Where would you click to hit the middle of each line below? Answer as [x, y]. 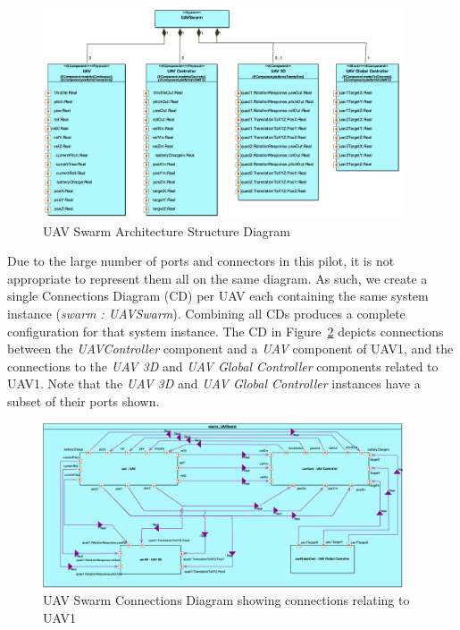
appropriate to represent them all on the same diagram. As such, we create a [217, 278]
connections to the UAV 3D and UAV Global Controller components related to [223, 366]
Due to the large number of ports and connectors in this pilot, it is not [201, 261]
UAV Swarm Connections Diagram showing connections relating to [226, 600]
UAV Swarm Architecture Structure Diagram [167, 230]
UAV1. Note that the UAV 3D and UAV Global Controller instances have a [214, 383]
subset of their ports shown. [84, 400]
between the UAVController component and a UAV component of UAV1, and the [230, 349]
